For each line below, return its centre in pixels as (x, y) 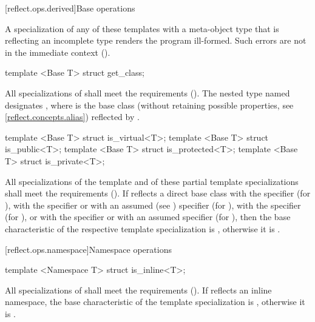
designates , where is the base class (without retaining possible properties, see (149, 105)
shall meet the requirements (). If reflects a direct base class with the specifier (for (158, 193)
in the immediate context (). (58, 52)
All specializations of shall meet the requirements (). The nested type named (147, 92)
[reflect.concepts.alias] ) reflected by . (72, 117)
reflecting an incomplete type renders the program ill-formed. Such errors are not (156, 40)
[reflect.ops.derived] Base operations (70, 8)
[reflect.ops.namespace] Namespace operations (88, 249)
